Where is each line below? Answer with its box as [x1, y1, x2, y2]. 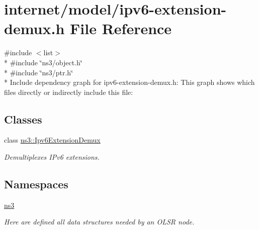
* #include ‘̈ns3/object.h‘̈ [4, 57, 82, 67]
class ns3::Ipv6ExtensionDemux [4, 135, 101, 145]
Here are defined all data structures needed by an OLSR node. [4, 216, 195, 227]
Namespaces [4, 176, 68, 192]
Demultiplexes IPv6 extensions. [4, 152, 100, 162]
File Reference [70, 18, 172, 39]
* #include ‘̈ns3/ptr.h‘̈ [4, 67, 73, 77]
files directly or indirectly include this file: [4, 86, 133, 97]
